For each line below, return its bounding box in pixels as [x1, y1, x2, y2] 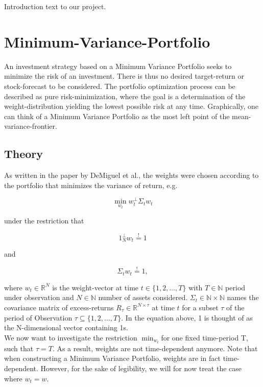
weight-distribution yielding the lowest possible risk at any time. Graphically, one [4, 101, 259, 111]
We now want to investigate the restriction [4, 332, 137, 343]
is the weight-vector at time [52, 282, 139, 292]
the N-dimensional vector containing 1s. [4, 322, 128, 333]
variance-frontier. [4, 121, 57, 131]
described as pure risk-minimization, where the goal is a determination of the [4, 90, 246, 101]
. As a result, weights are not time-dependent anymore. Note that [52, 343, 258, 353]
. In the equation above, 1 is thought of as [121, 312, 253, 323]
